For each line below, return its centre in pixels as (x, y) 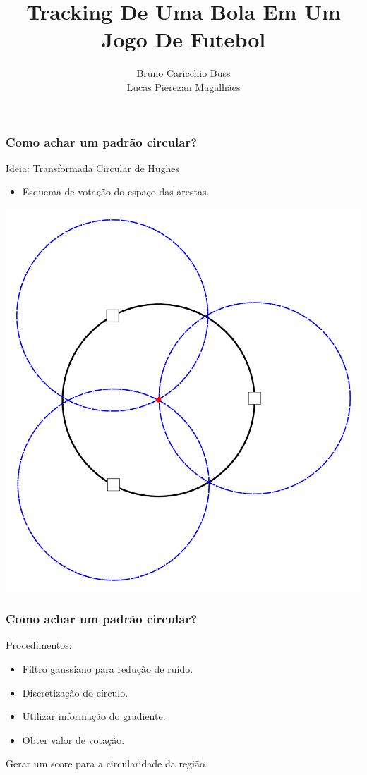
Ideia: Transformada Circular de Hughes (93, 167)
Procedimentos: (39, 645)
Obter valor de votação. (73, 739)
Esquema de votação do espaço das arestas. (116, 191)
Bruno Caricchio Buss (183, 73)
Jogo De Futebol (183, 39)
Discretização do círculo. (75, 692)
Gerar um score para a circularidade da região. (107, 763)
